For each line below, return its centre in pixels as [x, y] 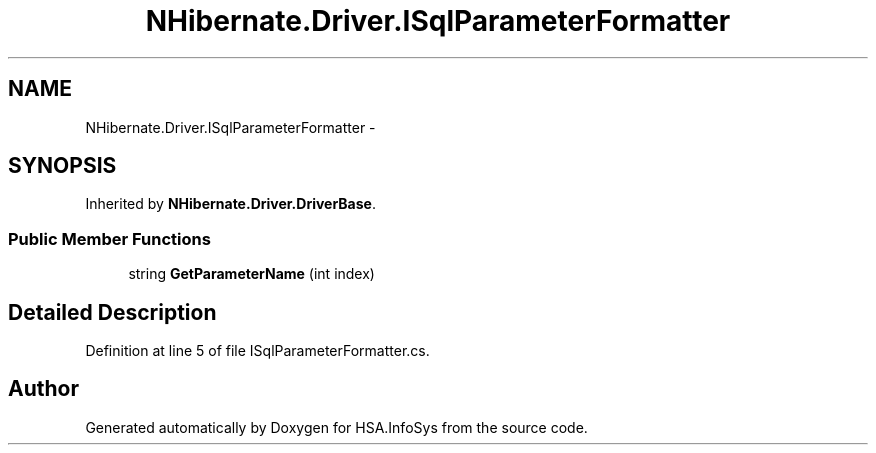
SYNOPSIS [62, 166]
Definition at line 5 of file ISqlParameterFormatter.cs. [257, 351]
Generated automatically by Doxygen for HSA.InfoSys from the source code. [336, 427]
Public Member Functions [109, 238]
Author [43, 389]
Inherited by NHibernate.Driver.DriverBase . [230, 204]
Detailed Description [112, 312]
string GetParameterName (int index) [251, 274]
